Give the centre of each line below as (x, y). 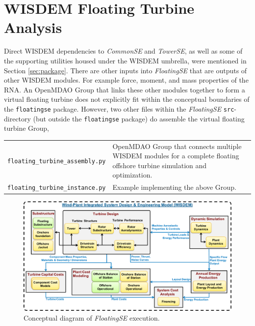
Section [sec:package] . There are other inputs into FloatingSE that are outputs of (126, 70)
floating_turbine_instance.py (57, 188)
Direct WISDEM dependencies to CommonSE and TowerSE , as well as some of (123, 51)
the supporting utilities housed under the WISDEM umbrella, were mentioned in (125, 60)
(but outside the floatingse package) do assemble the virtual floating (139, 118)
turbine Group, (26, 128)
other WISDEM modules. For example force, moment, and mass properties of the (126, 80)
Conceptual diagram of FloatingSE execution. (92, 317)
